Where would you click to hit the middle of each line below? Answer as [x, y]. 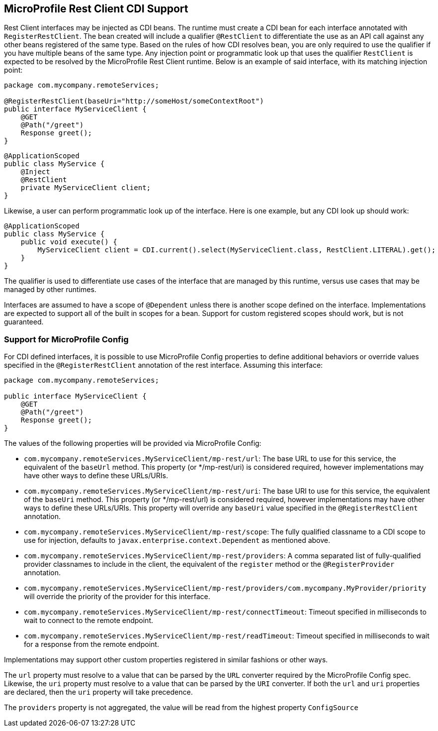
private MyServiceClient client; [86, 188]
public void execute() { [69, 242]
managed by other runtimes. [50, 290]
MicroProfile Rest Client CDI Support [96, 9]
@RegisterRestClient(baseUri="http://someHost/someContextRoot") [134, 101]
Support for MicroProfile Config [66, 339]
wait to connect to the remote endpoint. [88, 621]
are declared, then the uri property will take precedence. [98, 692]
